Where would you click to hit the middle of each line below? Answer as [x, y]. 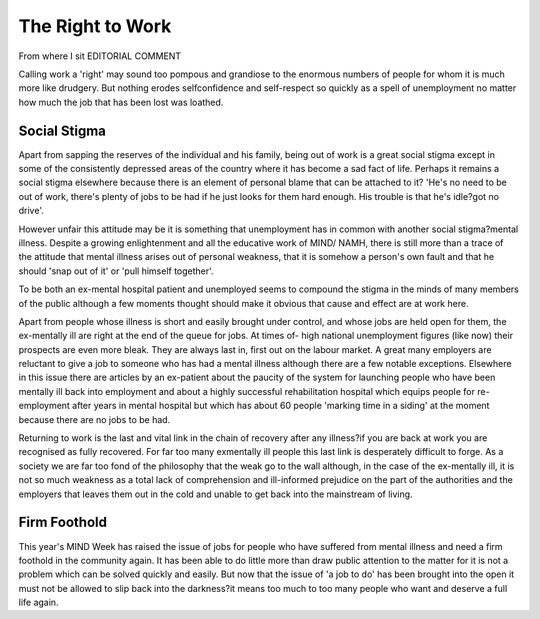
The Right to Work [95, 26]
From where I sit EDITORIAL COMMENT [100, 56]
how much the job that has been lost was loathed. [121, 102]
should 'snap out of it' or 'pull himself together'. [116, 271]
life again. [38, 602]
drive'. [31, 211]
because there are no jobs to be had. [94, 419]
